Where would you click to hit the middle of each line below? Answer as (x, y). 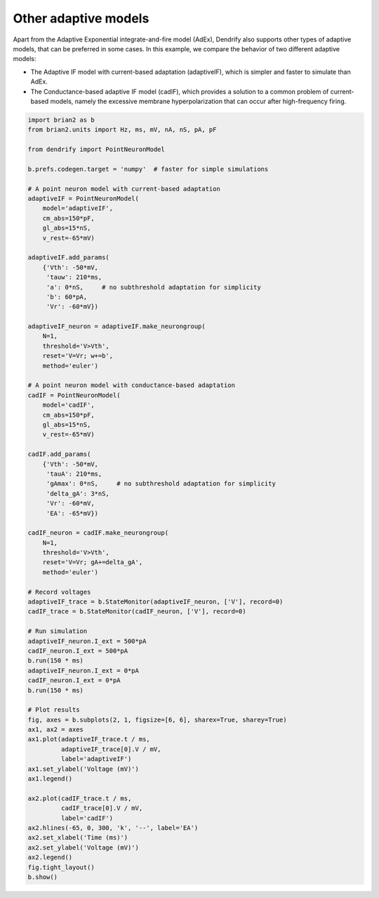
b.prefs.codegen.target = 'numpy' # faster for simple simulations (148, 169)
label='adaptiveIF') (96, 759)
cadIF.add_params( (59, 454)
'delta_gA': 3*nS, (78, 493)
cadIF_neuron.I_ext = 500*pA (78, 651)
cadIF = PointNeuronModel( (74, 395)
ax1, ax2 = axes (56, 730)
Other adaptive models (81, 18)
